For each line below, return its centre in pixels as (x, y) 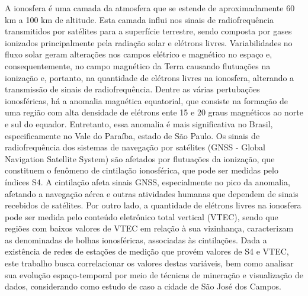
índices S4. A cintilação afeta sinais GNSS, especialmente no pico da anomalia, (147, 181)
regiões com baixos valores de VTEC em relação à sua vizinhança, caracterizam (149, 228)
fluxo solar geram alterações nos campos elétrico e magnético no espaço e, (139, 54)
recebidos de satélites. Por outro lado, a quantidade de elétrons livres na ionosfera (153, 205)
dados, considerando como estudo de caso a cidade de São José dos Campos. (143, 286)
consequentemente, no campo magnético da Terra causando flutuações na (138, 65)
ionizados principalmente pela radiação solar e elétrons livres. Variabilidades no (149, 42)
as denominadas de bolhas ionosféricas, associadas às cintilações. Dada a (136, 239)
